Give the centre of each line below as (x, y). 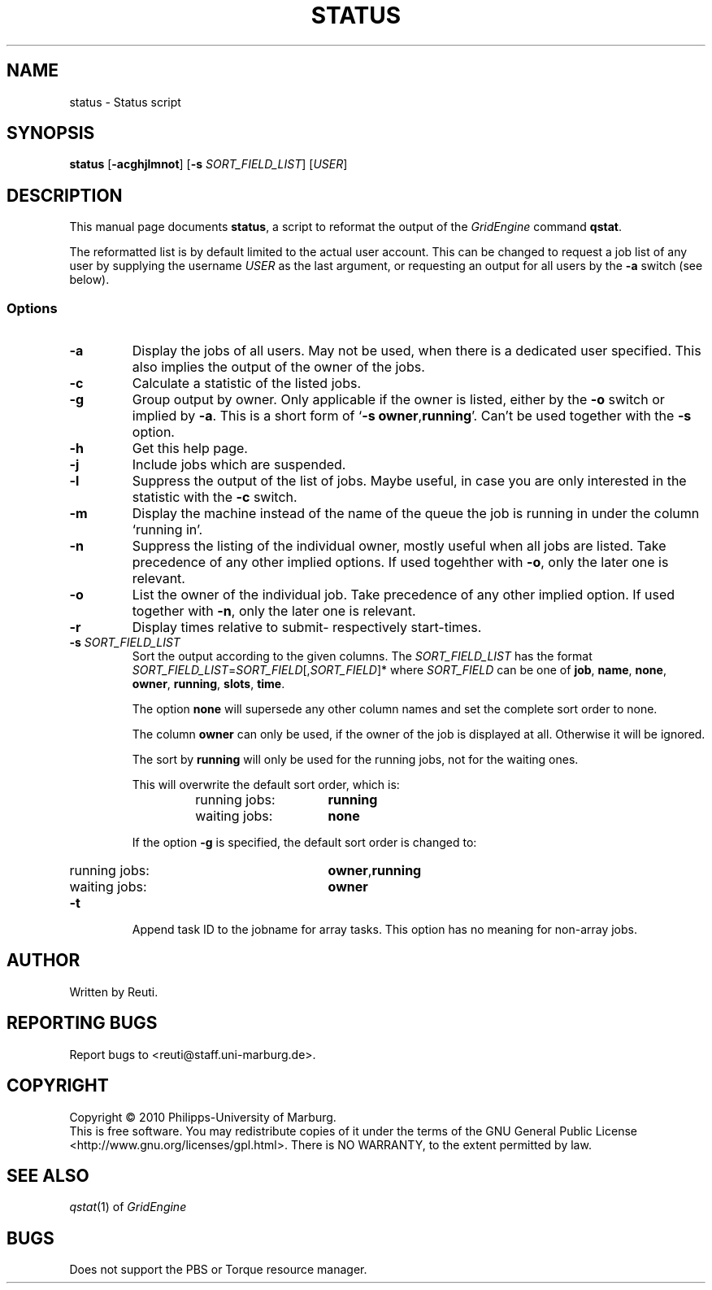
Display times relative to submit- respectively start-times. (307, 628)
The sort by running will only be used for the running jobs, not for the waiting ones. (355, 760)
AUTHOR (43, 961)
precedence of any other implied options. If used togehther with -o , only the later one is (400, 562)
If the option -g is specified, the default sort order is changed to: (304, 843)
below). (89, 280)
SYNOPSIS (51, 133)
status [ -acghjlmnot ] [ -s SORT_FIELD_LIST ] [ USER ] (208, 164)
